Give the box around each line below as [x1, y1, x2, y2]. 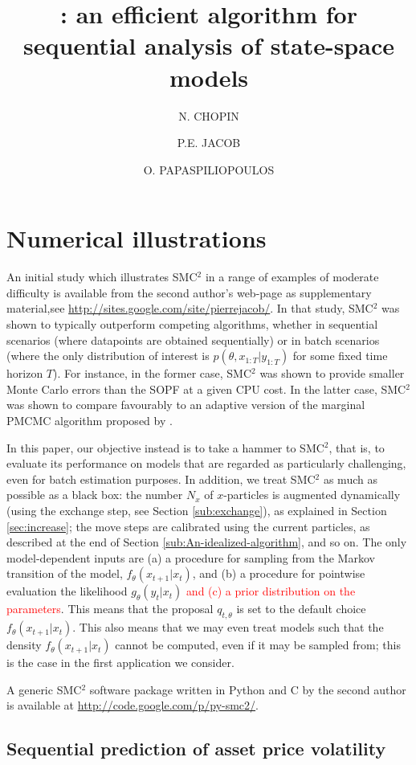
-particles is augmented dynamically [223, 486, 401, 503]
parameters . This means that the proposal [6, 600, 214, 617]
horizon [6, 365, 43, 382]
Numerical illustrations [6, 222, 267, 255]
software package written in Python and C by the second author [89, 681, 406, 697]
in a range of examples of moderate [205, 268, 379, 285]
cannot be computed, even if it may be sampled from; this [115, 636, 401, 653]
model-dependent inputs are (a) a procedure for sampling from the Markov [6, 549, 375, 566]
